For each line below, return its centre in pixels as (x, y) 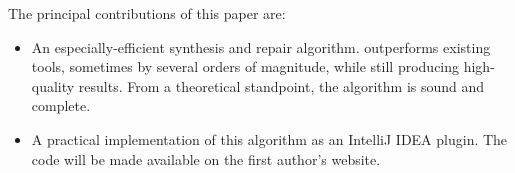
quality (53, 85)
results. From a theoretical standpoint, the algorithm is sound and (281, 85)
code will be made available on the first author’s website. (206, 158)
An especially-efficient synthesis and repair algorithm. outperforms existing (261, 46)
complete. (61, 105)
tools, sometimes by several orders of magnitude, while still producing (245, 66)
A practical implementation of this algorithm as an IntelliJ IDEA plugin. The (269, 138)
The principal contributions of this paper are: (147, 13)
